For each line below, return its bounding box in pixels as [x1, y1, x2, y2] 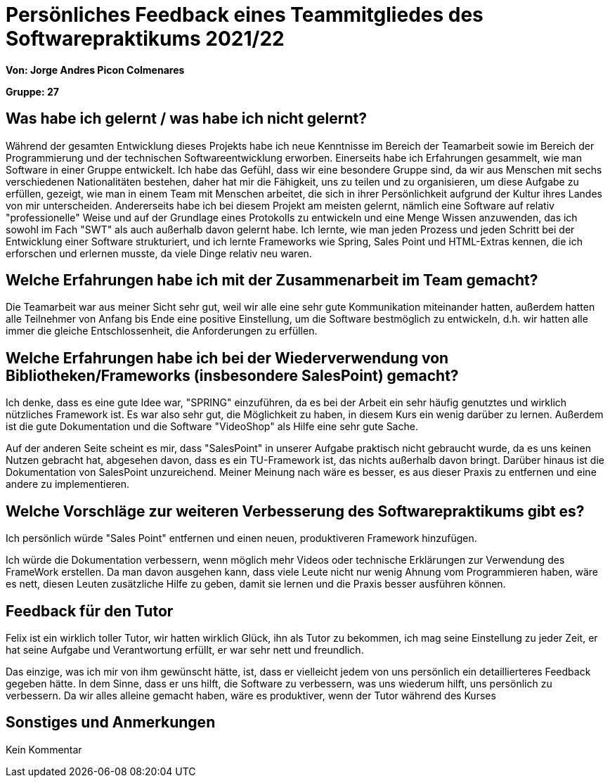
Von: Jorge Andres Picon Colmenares [6, 63, 185, 76]
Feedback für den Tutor [6, 602, 174, 620]
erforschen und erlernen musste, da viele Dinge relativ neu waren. [6, 247, 312, 259]
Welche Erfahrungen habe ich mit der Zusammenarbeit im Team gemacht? [6, 271, 538, 290]
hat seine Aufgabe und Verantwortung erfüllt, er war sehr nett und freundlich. [6, 643, 364, 656]
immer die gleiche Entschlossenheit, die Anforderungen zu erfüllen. [6, 325, 318, 337]
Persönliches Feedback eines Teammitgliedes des [6, 3, 484, 27]
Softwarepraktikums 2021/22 [6, 27, 285, 51]
